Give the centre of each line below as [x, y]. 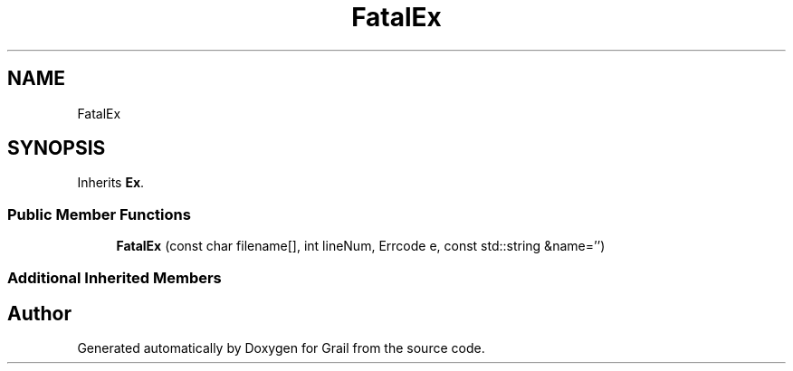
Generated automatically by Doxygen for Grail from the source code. [281, 348]
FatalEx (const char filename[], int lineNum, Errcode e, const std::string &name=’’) [361, 246]
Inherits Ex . [111, 183]
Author [39, 313]
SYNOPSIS [57, 148]
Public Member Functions [99, 214]
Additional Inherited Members [115, 277]
